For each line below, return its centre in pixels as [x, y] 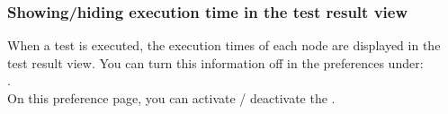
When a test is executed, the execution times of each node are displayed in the [224, 45]
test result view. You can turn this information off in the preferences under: [215, 62]
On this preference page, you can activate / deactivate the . [171, 98]
